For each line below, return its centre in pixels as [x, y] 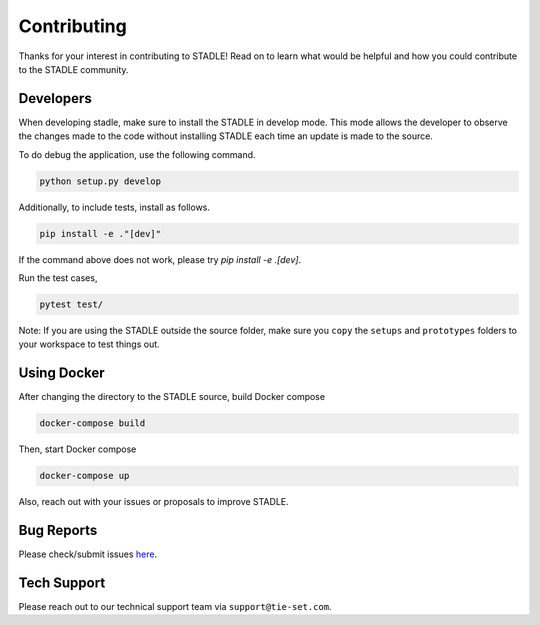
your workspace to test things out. [89, 344]
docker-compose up [84, 476]
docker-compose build [92, 423]
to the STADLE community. [73, 69]
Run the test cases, [58, 277]
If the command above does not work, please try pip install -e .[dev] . [160, 259]
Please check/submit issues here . [88, 554]
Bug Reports [58, 530]
